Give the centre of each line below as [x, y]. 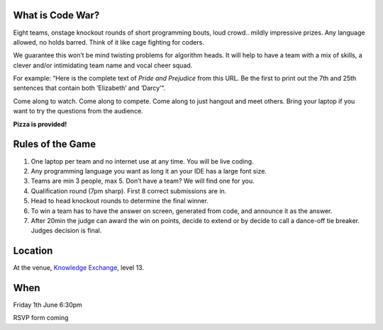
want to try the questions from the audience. [78, 111]
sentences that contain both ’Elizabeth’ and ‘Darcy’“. [89, 88]
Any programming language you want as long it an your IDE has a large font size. [149, 171]
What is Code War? [56, 15]
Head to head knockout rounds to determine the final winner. [120, 201]
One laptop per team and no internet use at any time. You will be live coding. [143, 161]
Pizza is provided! [40, 124]
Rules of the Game [54, 144]
